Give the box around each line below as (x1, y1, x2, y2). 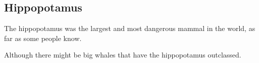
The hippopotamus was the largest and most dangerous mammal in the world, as (4, 23, 255, 33)
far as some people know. (4, 32, 82, 43)
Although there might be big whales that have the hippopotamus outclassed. (4, 49, 241, 60)
